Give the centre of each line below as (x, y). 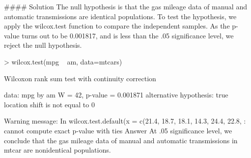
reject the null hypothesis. (43, 45)
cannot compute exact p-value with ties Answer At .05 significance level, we (118, 130)
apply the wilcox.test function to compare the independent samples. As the (117, 26)
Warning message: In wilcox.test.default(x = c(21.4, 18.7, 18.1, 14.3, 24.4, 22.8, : (125, 121)
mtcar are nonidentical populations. (57, 150)
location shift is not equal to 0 (49, 104)
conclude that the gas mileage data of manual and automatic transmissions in (121, 140)
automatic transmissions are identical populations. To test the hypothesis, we (120, 16)
